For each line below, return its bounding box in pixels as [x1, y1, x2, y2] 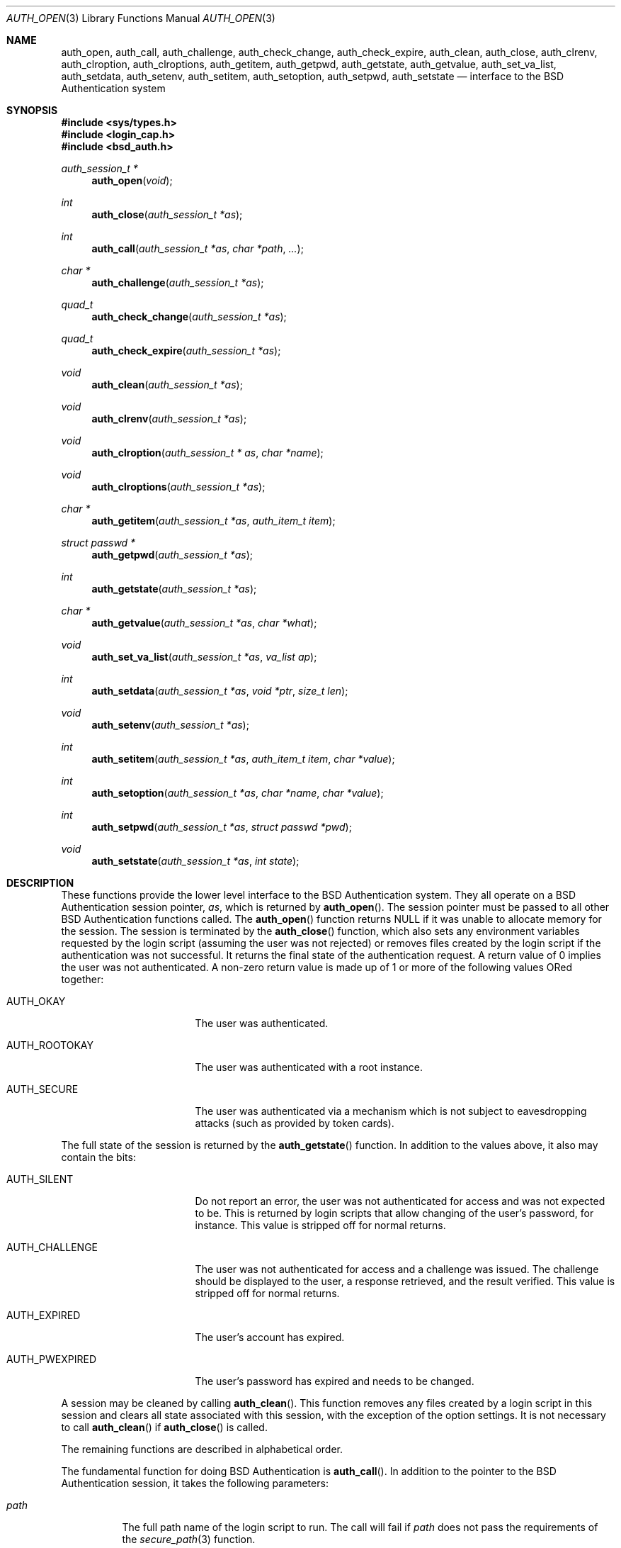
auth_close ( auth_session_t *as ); [91, 208, 243, 220]
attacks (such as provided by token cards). [195, 1117, 394, 1129]
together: [61, 973, 104, 985]
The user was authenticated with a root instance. [195, 1061, 423, 1073]
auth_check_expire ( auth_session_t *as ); [91, 344, 281, 357]
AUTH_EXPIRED [6, 1309, 81, 1321]
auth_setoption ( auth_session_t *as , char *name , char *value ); [91, 787, 384, 799]
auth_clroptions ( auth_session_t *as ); [91, 481, 266, 493]
